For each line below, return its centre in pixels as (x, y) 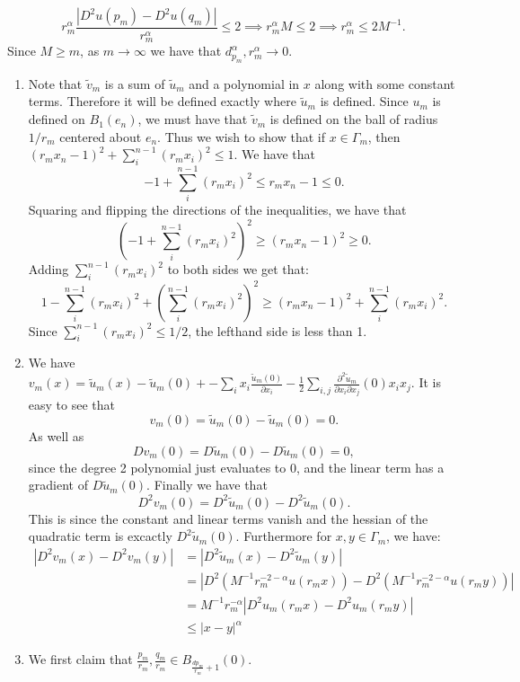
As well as (56, 436)
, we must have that (193, 119)
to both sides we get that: (238, 269)
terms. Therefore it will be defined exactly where (162, 101)
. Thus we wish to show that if (241, 136)
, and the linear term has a (370, 467)
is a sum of (135, 83)
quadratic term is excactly (100, 536)
